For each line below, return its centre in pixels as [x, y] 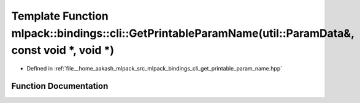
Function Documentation [60, 86]
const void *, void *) [63, 51]
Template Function [60, 16]
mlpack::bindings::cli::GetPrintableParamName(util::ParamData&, [183, 33]
